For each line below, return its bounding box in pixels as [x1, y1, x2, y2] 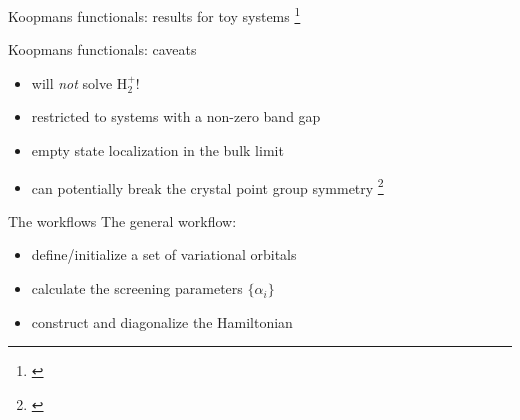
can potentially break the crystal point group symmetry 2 [31, 174, 384, 198]
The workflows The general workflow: [8, 210, 237, 231]
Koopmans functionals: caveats [8, 39, 197, 60]
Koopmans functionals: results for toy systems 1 [8, 3, 301, 26]
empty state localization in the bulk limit [31, 140, 284, 161]
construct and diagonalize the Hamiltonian [31, 311, 293, 332]
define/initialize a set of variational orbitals [31, 244, 297, 265]
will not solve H [31, 72, 128, 93]
